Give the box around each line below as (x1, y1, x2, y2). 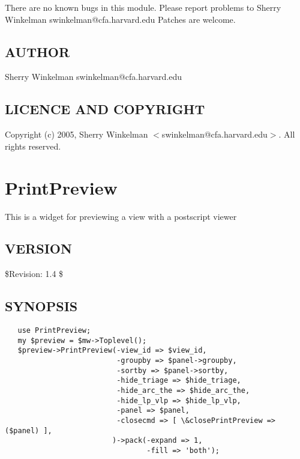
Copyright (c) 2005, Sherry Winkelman (5, 128, 148, 141)
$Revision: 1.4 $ (5, 267, 64, 280)
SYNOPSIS (5, 297, 78, 315)
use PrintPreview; (17, 326, 91, 335)
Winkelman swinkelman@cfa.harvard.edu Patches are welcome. (5, 13, 236, 25)
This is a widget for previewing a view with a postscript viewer (5, 210, 237, 222)
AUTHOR (5, 42, 70, 61)
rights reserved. (5, 139, 61, 152)
